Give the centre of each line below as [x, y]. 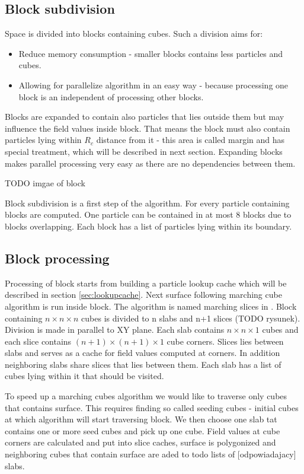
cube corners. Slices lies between [225, 341]
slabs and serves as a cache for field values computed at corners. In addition [143, 353]
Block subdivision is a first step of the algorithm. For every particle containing [147, 203]
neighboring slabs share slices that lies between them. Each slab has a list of [143, 364]
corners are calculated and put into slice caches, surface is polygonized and [140, 442]
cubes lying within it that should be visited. [84, 376]
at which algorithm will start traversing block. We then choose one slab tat [141, 419]
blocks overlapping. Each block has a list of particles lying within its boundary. [148, 226]
